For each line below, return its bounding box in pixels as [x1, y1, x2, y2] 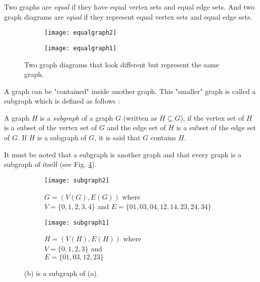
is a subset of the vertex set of [4, 122, 97, 133]
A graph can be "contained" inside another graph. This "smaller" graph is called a [4, 85, 256, 96]
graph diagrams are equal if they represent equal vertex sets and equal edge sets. [4, 11, 252, 22]
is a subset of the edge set [176, 122, 256, 133]
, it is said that [94, 132, 141, 143]
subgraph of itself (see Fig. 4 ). [4, 159, 97, 169]
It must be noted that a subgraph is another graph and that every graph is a [4, 149, 242, 159]
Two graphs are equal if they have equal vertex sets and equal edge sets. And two [4, 2, 255, 12]
